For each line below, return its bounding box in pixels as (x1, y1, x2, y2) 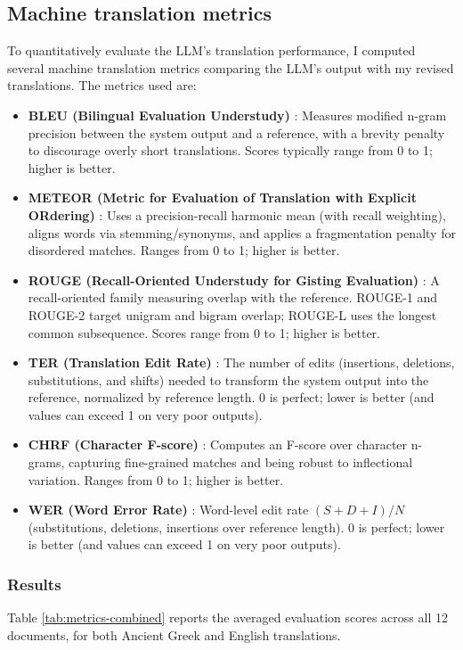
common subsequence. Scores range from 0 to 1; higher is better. (28, 323, 380, 341)
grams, (28, 453, 65, 472)
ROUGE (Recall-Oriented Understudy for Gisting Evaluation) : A (28, 270, 440, 289)
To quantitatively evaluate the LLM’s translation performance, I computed (7, 41, 416, 60)
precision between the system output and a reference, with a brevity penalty (28, 123, 445, 142)
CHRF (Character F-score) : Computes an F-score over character (28, 435, 408, 454)
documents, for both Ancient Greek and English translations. (7, 625, 341, 644)
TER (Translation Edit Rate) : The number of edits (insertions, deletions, (28, 353, 455, 372)
